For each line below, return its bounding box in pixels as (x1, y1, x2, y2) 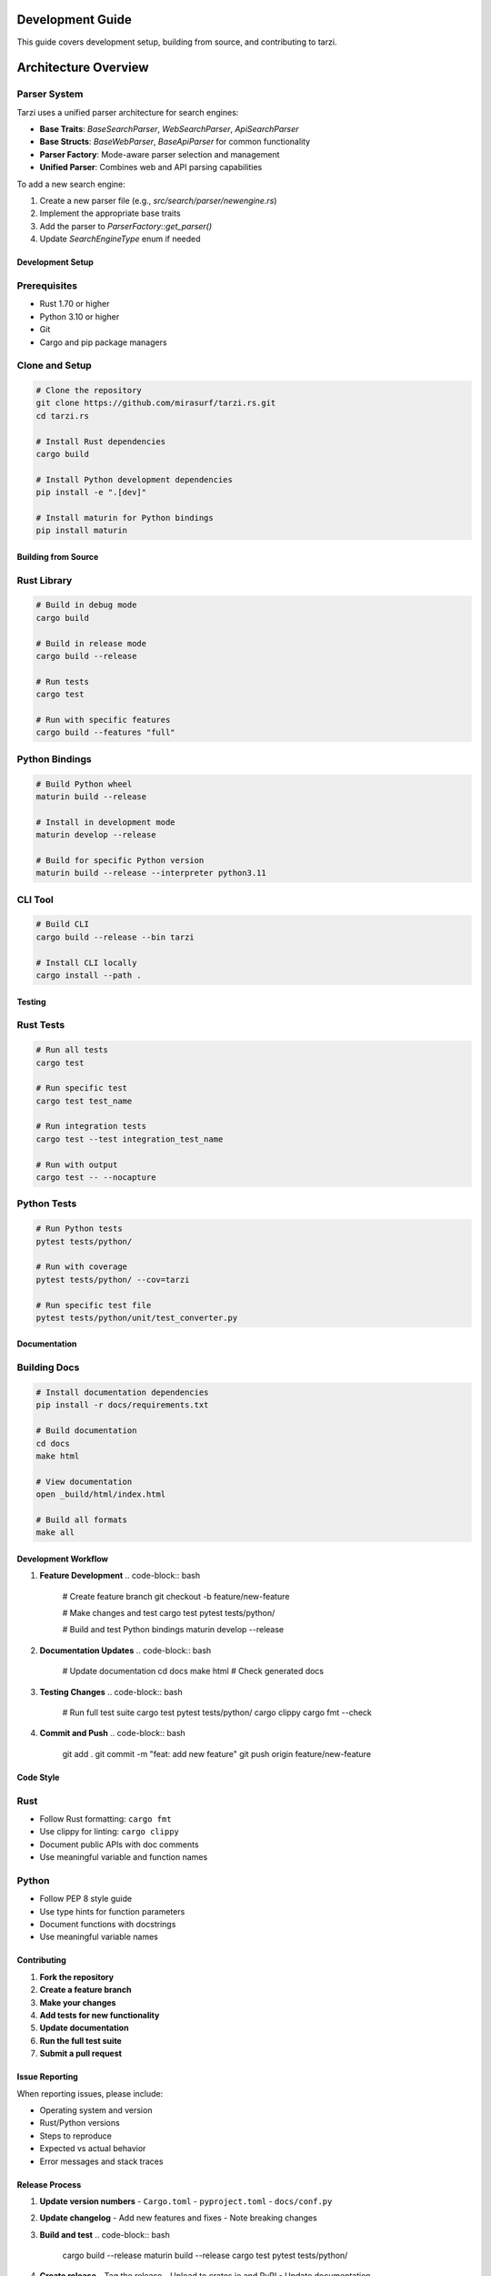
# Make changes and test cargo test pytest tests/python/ (62, 1608, 276, 1619)
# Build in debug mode (35, 600, 137, 610)
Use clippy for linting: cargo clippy (39, 1826, 179, 1837)
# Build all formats (35, 1514, 127, 1525)
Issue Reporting (16, 2071, 79, 2082)
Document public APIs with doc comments (39, 1839, 199, 1850)
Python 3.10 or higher (39, 310, 120, 322)
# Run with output (35, 1159, 118, 1170)
